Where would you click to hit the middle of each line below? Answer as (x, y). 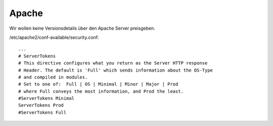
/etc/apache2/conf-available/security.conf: (54, 37)
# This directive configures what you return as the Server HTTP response (113, 63)
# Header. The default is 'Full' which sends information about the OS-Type (116, 70)
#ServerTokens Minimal (47, 99)
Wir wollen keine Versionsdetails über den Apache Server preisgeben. (82, 28)
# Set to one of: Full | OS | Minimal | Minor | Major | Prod (98, 84)
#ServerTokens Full (42, 112)
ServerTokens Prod (41, 105)
